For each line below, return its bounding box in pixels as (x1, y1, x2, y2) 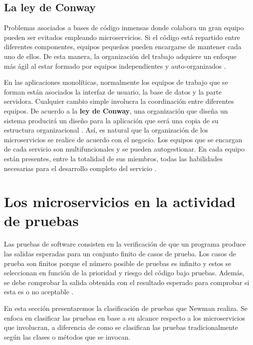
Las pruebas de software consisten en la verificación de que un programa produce (4, 239, 246, 249)
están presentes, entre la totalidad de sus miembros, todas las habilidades (4, 153, 223, 163)
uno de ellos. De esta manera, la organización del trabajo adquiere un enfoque (4, 51, 236, 61)
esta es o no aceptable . (4, 287, 74, 297)
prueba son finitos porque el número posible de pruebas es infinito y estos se (4, 258, 232, 268)
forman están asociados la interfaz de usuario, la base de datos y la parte (4, 86, 222, 96)
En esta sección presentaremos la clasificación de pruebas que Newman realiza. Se (4, 303, 248, 313)
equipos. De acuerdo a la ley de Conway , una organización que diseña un (4, 105, 228, 115)
